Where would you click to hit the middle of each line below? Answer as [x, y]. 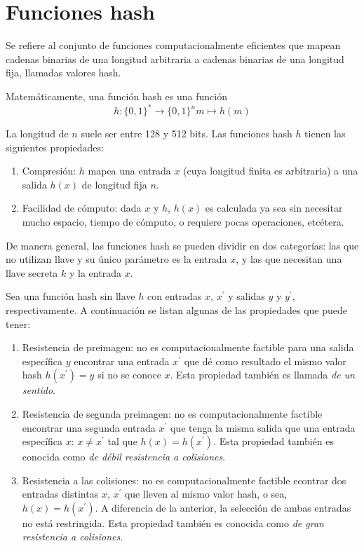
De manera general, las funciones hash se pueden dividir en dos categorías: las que [182, 245]
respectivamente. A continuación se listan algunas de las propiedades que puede [177, 309]
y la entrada [95, 272]
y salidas [247, 296]
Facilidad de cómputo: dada [82, 208]
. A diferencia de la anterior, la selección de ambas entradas [223, 507]
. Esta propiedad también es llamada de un [262, 375]
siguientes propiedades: [55, 147]
